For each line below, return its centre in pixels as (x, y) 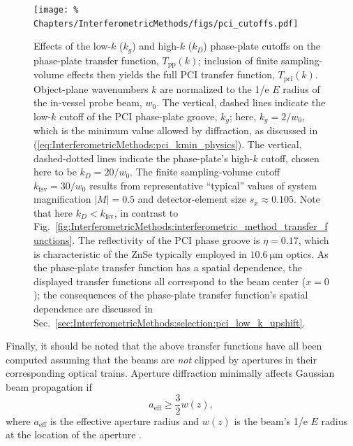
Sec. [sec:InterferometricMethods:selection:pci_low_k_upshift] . (170, 322)
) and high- (156, 46)
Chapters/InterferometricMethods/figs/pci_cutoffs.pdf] (166, 23)
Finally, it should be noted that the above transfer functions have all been (164, 346)
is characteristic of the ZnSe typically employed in (140, 253)
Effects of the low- (73, 46)
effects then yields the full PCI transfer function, (171, 74)
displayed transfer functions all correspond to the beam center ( (170, 281)
